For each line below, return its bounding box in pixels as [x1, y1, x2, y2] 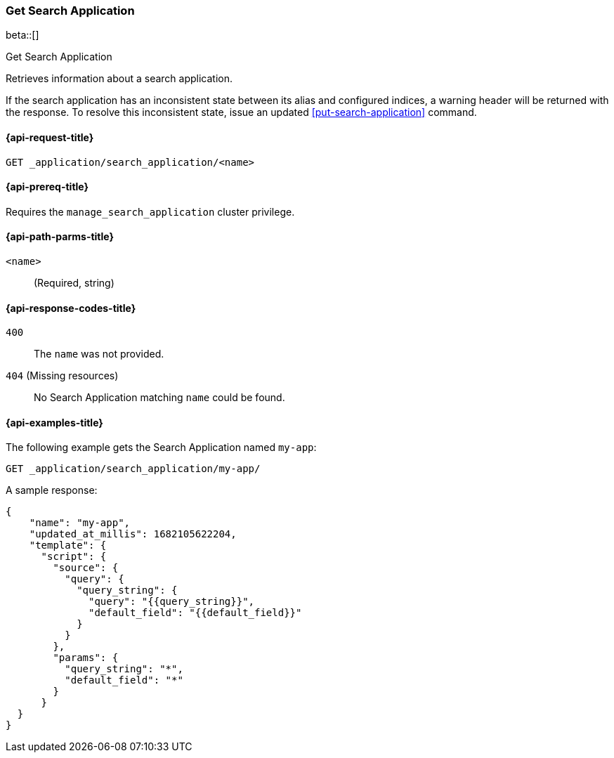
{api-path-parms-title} [6, 230, 115, 243]
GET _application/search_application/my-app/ [6, 463, 261, 475]
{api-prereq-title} [6, 181, 89, 193]
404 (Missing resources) [6, 370, 119, 382]
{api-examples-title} [6, 416, 103, 429]
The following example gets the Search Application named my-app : [6, 441, 317, 454]
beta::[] [6, 29, 39, 41]
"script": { [41, 551, 107, 563]
